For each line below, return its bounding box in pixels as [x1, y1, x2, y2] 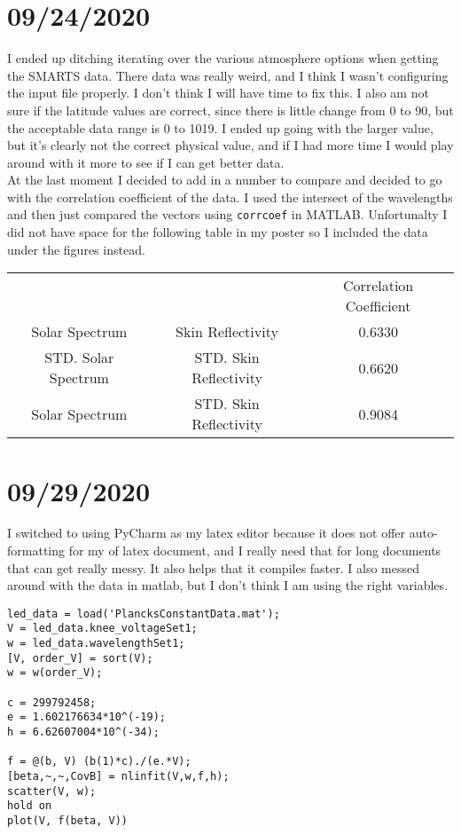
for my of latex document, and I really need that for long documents [68, 541, 441, 560]
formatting [7, 541, 66, 560]
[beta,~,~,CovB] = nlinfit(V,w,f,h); [7, 770, 230, 783]
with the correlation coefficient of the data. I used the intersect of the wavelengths [7, 187, 453, 206]
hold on [7, 799, 52, 813]
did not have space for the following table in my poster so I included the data [7, 223, 428, 241]
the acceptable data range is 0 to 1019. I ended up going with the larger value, [7, 118, 434, 137]
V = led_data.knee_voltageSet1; [7, 622, 198, 635]
